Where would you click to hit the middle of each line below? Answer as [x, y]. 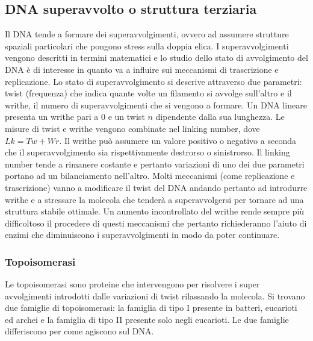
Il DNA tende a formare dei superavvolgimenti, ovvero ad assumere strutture [147, 34]
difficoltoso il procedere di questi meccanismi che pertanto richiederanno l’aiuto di [156, 223]
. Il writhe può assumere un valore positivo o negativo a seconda [178, 140]
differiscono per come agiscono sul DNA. [79, 331]
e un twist [126, 117]
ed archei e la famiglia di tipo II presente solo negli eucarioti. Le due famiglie [147, 319]
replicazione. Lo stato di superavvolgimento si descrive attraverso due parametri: [153, 81]
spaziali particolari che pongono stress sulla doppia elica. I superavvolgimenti [147, 45]
